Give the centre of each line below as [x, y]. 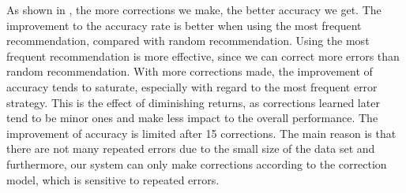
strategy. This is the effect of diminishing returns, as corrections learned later [193, 102]
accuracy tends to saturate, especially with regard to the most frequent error [192, 86]
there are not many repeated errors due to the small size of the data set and [191, 148]
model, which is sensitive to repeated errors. [113, 179]
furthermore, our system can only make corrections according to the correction [197, 163]
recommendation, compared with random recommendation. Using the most [188, 41]
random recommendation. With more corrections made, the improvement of [190, 71]
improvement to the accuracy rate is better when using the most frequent [184, 25]
